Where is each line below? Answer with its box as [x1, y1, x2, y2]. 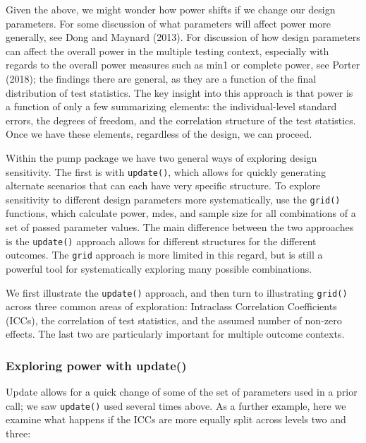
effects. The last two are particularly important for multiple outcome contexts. [6, 326, 345, 341]
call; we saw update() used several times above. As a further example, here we [6, 398, 346, 413]
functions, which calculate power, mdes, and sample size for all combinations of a [6, 206, 356, 220]
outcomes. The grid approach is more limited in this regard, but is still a [6, 247, 323, 262]
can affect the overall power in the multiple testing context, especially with [6, 43, 329, 58]
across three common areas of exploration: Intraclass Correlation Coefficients [6, 299, 337, 314]
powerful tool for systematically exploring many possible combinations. [6, 261, 312, 276]
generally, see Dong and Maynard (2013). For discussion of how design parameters [6, 30, 360, 45]
